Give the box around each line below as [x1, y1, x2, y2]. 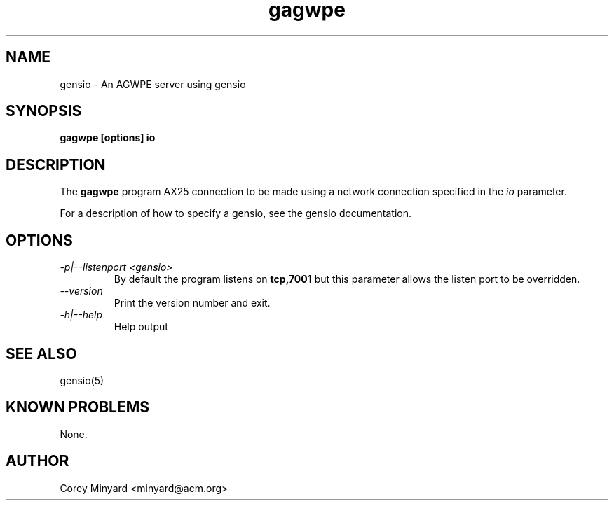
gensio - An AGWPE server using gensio [60, 78, 246, 90]
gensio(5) [60, 374, 104, 386]
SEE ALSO [6, 344, 77, 363]
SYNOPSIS [6, 102, 82, 120]
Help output [114, 321, 168, 333]
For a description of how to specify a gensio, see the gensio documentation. [60, 207, 411, 220]
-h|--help [60, 309, 102, 321]
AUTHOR [6, 452, 69, 470]
